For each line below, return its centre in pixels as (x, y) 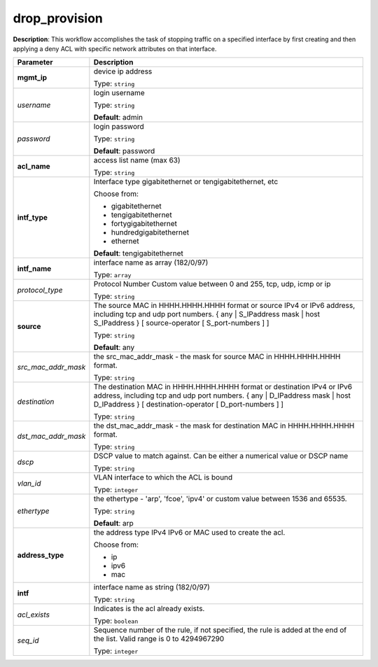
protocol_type (40, 290)
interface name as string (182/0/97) (152, 587)
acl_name (34, 167)
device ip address (123, 71)
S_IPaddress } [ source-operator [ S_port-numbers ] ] (181, 323)
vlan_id (29, 484)
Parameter (35, 62)
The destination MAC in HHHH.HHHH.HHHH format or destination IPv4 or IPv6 (223, 387)
